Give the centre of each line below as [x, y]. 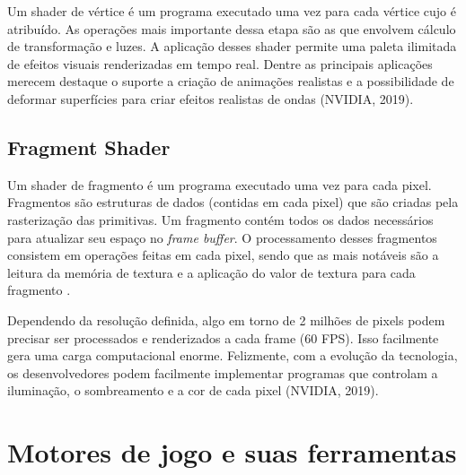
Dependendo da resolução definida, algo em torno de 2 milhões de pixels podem [226, 320]
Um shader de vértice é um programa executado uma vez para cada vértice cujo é [232, 11]
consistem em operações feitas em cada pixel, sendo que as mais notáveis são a [223, 255]
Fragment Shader [89, 147]
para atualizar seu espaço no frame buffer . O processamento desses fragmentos [222, 237]
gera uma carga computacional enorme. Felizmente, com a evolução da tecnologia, [233, 355]
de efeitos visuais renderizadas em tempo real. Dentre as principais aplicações [220, 63]
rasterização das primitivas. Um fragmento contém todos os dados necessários [220, 219]
